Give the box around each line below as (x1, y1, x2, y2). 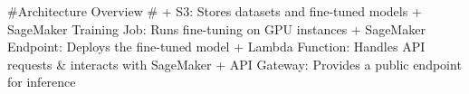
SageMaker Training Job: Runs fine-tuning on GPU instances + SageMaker (7, 19, 426, 38)
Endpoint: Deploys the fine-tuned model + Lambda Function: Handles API (7, 37, 426, 56)
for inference (7, 72, 76, 91)
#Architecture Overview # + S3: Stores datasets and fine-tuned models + (7, 2, 422, 20)
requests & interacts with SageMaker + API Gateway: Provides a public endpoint (7, 54, 462, 73)
